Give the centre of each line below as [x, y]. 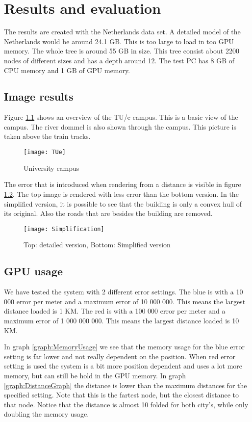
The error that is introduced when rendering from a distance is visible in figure [123, 184]
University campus [51, 168]
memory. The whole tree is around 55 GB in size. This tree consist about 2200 [122, 51]
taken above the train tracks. [47, 136]
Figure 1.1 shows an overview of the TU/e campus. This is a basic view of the [121, 117]
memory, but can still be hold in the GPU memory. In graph [95, 375]
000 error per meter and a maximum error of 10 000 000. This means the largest [125, 301]
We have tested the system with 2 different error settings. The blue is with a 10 [124, 292]
